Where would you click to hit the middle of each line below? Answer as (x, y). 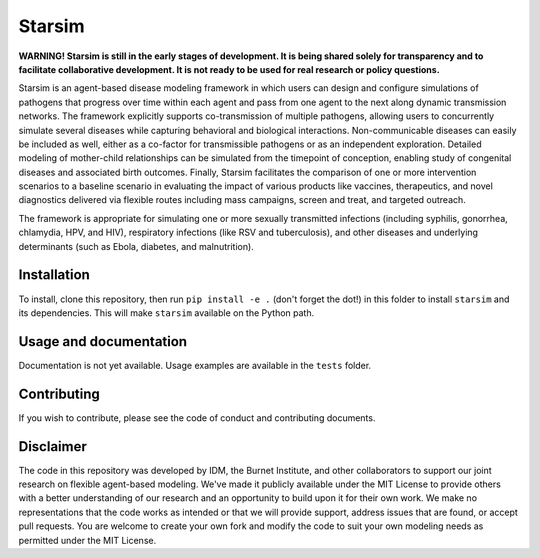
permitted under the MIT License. (87, 540)
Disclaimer (52, 446)
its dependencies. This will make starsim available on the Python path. (166, 312)
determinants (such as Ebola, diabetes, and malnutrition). (136, 246)
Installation (54, 275)
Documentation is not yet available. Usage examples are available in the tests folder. (195, 365)
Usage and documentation (103, 341)
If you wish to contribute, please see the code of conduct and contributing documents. (197, 417)
